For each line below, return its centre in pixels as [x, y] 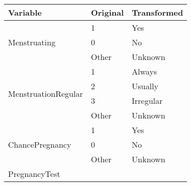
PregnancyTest [34, 174]
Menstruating [32, 42]
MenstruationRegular [46, 93]
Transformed [157, 12]
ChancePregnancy [40, 144]
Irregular [147, 101]
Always [144, 71]
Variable [25, 12]
